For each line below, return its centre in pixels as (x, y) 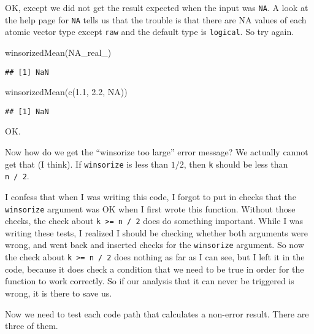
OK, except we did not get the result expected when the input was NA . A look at (157, 7)
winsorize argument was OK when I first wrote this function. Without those (150, 208)
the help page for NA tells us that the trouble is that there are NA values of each (156, 19)
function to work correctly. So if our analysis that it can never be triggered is (150, 281)
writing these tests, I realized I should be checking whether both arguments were (157, 232)
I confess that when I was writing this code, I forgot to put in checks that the (151, 196)
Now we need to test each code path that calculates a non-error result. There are (157, 313)
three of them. (32, 326)
